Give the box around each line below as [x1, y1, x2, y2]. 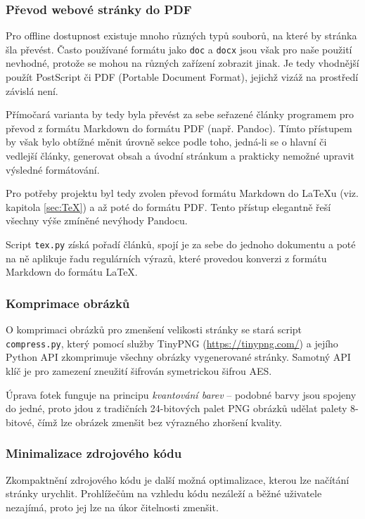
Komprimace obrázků [6, 294, 130, 312]
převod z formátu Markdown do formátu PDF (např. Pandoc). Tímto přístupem [6, 120, 352, 135]
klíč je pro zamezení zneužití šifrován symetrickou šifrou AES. [6, 363, 272, 378]
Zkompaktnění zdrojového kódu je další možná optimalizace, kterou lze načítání [6, 472, 350, 487]
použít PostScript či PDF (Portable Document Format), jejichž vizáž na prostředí [6, 70, 359, 84]
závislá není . [6, 83, 58, 98]
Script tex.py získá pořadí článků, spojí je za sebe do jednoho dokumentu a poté [6, 237, 356, 251]
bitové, [6, 414, 34, 429]
